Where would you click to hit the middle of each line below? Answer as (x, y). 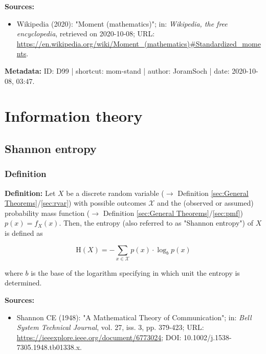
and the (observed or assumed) (205, 203)
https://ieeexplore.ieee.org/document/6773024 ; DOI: (99, 337)
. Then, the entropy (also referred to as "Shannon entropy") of (156, 223)
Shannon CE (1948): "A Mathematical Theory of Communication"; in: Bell (134, 317)
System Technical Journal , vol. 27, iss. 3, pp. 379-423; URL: (110, 327)
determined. (23, 283)
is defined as (24, 233)
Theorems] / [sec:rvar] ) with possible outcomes (75, 203)
